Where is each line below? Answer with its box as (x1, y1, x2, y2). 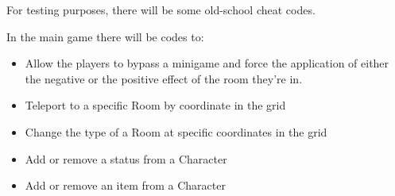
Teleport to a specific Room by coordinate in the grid (25, 97, 286, 113)
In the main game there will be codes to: (6, 28, 204, 44)
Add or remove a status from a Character (25, 150, 227, 167)
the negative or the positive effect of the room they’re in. (25, 70, 303, 86)
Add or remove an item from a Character (25, 177, 226, 194)
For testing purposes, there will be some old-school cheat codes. (6, 2, 316, 17)
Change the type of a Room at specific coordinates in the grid (25, 123, 327, 140)
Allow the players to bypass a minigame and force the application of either (25, 55, 389, 71)
